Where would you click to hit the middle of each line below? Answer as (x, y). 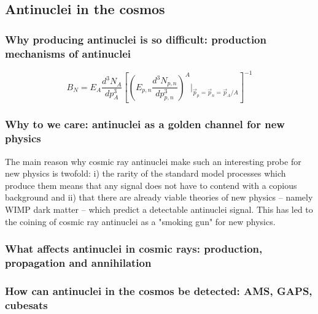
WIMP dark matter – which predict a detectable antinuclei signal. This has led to (159, 209)
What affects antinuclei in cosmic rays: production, (134, 249)
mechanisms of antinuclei (68, 53)
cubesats (26, 304)
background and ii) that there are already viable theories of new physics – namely (159, 197)
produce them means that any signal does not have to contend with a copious (151, 185)
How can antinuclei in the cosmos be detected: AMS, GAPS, (159, 290)
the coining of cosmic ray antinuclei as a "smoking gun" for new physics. (140, 221)
